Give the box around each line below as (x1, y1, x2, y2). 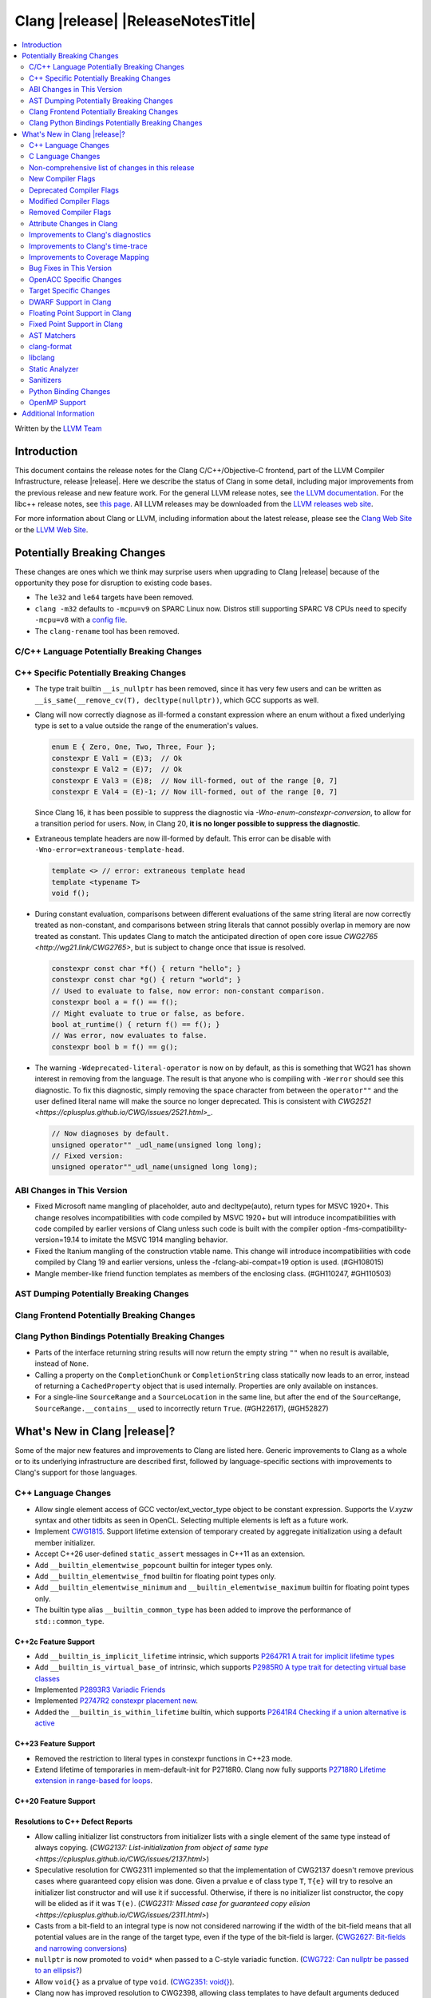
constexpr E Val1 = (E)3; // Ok (51, 754, 183, 762)
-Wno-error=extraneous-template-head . (34, 845, 185, 854)
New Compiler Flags (29, 174, 96, 184)
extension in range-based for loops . (34, 1776, 153, 1785)
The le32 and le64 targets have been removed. (34, 592, 195, 603)
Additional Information (22, 408, 95, 419)
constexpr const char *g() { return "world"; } (51, 975, 241, 985)
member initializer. (34, 1538, 96, 1547)
